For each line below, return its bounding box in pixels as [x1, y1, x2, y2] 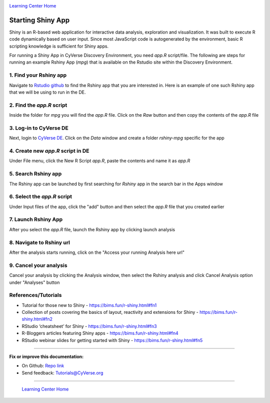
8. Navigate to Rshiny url [9, 239, 70, 246]
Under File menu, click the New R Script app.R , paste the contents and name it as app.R [9, 158, 190, 164]
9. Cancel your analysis [9, 262, 67, 269]
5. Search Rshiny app [9, 170, 62, 177]
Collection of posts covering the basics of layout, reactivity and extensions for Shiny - [21, 309, 198, 315]
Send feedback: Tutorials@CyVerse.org [21, 369, 103, 375]
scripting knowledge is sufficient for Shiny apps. [9, 43, 109, 49]
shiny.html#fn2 [21, 316, 52, 322]
